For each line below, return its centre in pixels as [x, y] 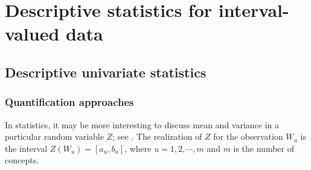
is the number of [264, 148]
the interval [26, 148]
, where [138, 148]
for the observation [248, 136]
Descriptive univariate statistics [106, 72]
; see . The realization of [157, 136]
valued [32, 34]
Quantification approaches [69, 102]
